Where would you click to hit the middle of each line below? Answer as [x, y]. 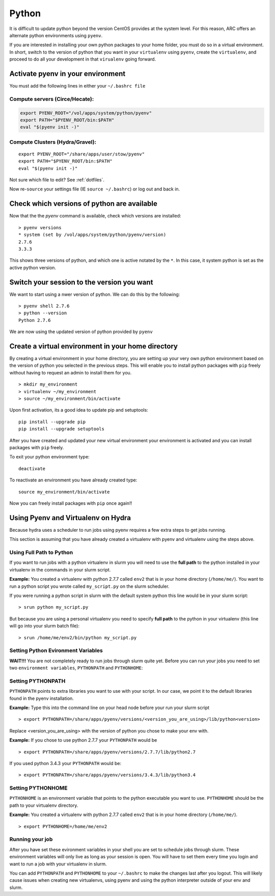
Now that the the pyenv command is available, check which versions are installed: [95, 216]
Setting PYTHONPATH [37, 681]
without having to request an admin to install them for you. [71, 372]
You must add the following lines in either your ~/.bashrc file [77, 86]
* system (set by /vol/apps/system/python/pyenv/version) [92, 235]
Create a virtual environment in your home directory [94, 346]
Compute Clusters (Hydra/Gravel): [53, 142]
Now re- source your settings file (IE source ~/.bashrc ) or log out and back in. [95, 189]
